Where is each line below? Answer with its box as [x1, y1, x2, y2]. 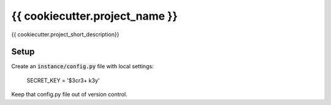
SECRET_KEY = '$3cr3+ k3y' [26, 77, 100, 84]
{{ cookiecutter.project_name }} [11, 9, 178, 23]
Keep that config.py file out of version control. [11, 91, 128, 98]
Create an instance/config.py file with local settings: [11, 63, 154, 70]
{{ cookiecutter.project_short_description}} [11, 31, 120, 38]
